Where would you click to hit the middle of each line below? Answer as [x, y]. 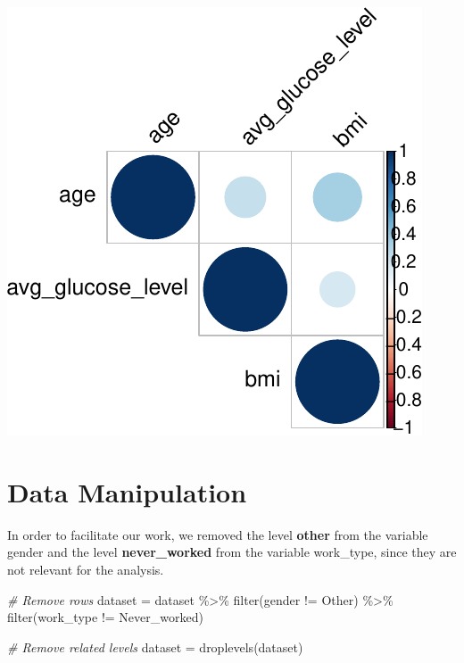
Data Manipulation [127, 491]
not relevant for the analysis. [86, 569]
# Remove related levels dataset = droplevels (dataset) [155, 646]
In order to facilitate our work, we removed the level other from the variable [218, 534]
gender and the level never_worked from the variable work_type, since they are [232, 552]
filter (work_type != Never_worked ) [105, 617]
